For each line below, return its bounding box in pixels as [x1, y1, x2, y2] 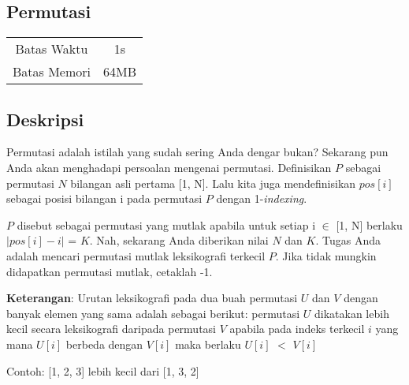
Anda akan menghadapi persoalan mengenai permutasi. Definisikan [6, 159, 332, 175]
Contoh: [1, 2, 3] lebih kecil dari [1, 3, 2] [6, 362, 199, 379]
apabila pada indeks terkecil [229, 320, 365, 337]
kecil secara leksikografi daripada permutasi [6, 320, 216, 337]
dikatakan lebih [314, 305, 389, 321]
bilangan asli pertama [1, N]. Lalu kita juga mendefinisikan [70, 174, 356, 191]
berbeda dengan [65, 335, 143, 352]
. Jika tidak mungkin [275, 247, 377, 264]
